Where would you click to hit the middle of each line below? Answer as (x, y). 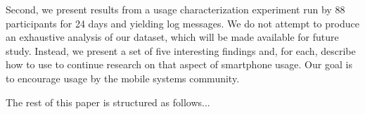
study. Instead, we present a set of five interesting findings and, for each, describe (181, 50)
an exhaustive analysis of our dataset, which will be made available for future (172, 37)
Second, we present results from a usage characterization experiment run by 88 (175, 9)
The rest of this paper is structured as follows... (108, 102)
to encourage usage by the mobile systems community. (123, 78)
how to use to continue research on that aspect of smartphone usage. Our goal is (179, 64)
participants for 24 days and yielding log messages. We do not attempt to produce (182, 23)
